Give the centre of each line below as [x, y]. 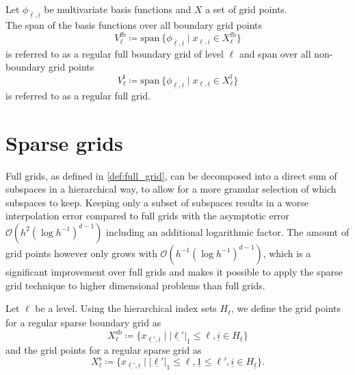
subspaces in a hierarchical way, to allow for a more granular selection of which [171, 189]
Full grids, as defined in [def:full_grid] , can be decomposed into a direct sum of [171, 175]
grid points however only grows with [81, 253]
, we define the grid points [286, 308]
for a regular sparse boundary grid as [83, 323]
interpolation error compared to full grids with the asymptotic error [148, 216]
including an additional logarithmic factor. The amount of [228, 231]
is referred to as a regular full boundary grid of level [115, 53]
